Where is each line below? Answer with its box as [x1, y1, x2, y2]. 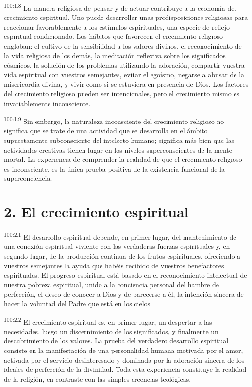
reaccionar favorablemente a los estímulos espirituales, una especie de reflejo [4, 21, 230, 32]
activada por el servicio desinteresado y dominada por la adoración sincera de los [4, 354, 245, 365]
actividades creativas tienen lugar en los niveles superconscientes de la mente [4, 144, 232, 155]
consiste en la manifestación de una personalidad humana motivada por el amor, [4, 345, 243, 355]
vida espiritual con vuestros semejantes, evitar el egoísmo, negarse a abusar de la [4, 69, 245, 79]
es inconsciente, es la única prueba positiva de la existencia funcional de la [4, 163, 225, 174]
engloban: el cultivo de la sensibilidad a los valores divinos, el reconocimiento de [4, 41, 242, 51]
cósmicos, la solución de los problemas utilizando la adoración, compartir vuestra [4, 60, 245, 70]
